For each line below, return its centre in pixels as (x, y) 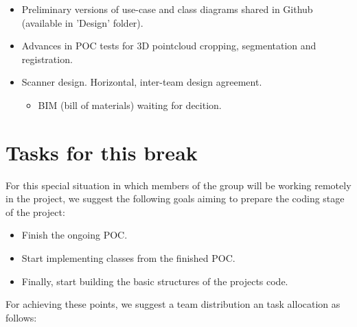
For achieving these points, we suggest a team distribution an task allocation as (173, 304)
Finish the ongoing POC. (74, 235)
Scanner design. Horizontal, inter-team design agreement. (142, 82)
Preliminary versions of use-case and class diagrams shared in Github (167, 9)
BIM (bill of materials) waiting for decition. (130, 105)
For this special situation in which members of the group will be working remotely (178, 185)
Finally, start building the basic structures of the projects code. (155, 281)
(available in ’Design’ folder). (82, 22)
